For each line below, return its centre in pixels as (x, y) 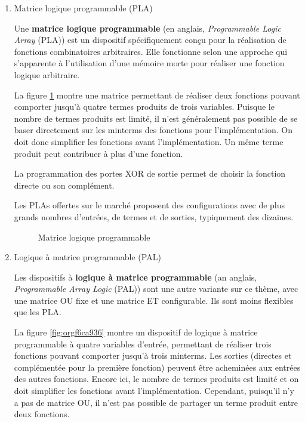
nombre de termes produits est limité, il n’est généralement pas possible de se (156, 118)
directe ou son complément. (64, 185)
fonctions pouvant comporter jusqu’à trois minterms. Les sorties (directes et (153, 355)
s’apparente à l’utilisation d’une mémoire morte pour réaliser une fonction (149, 63)
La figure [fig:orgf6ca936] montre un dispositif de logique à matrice (136, 332)
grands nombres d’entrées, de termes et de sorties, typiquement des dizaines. (154, 216)
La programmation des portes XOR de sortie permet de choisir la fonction (150, 173)
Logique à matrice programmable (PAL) (87, 257)
